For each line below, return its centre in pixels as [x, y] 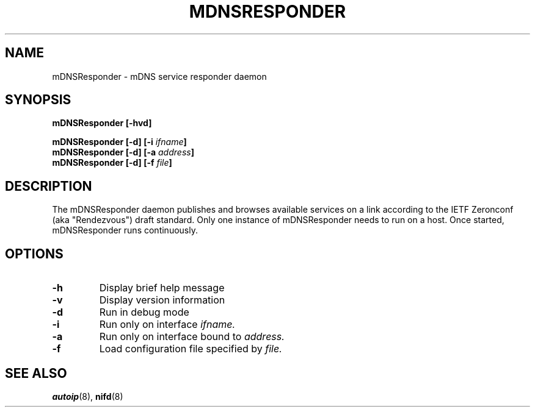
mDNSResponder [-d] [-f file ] [112, 163]
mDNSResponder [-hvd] [102, 123]
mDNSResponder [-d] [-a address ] [123, 152]
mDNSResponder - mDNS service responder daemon [159, 76]
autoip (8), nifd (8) [88, 396]
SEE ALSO [36, 373]
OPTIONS [34, 254]
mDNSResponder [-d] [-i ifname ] [119, 142]
